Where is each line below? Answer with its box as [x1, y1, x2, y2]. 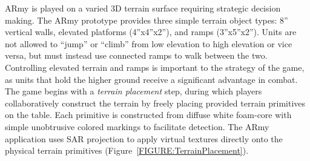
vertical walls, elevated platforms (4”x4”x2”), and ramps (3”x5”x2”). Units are [5, 25, 297, 38]
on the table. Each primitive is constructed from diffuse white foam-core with [5, 108, 292, 121]
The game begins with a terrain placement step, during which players [5, 85, 262, 97]
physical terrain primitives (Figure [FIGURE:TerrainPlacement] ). [5, 144, 249, 157]
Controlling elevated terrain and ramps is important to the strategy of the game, [5, 61, 305, 73]
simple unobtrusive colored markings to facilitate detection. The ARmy [5, 120, 269, 133]
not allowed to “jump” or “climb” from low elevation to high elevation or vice [5, 37, 292, 50]
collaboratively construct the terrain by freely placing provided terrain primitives [5, 96, 306, 109]
